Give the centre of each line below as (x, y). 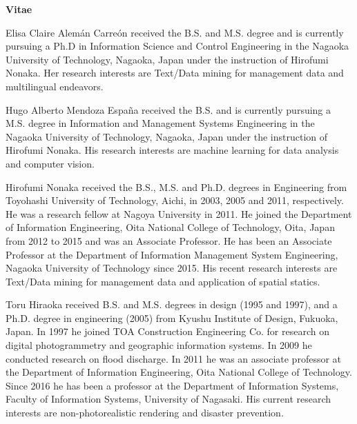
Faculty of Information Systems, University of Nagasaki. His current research (168, 399)
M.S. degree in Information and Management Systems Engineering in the (160, 123)
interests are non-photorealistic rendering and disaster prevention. (145, 413)
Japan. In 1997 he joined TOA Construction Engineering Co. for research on (167, 331)
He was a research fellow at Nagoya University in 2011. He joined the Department (179, 213)
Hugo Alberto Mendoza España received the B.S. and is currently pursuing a (168, 109)
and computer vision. (50, 163)
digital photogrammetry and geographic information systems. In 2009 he (159, 345)
